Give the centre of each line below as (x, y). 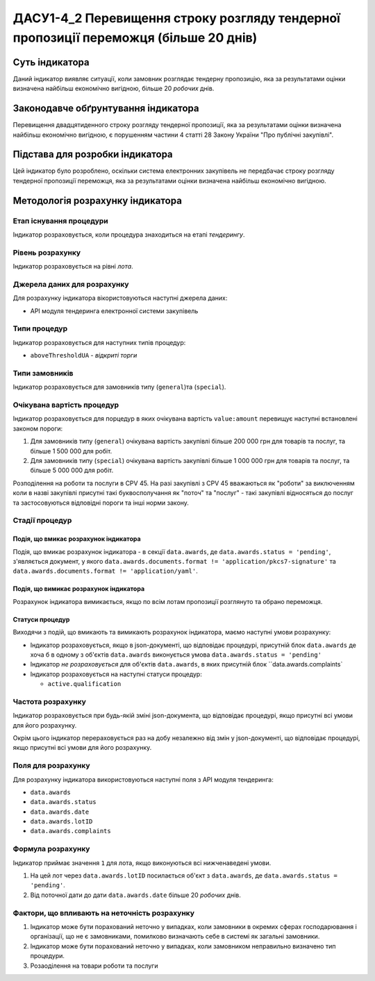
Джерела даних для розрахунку (71, 284)
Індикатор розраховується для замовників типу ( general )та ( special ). (119, 387)
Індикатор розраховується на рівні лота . (73, 267)
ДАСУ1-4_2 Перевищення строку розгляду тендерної (176, 18)
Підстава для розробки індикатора (93, 154)
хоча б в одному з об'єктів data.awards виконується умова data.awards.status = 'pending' (176, 654)
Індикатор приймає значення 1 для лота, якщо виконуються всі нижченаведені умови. (142, 863)
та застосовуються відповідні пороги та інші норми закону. (101, 503)
